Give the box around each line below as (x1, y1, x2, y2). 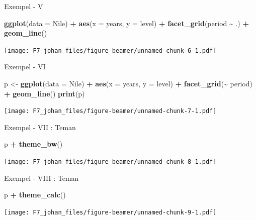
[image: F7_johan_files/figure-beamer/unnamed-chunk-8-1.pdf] (4, 158, 217, 166)
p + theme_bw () (4, 139, 63, 149)
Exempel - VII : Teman (4, 122, 76, 132)
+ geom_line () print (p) (4, 88, 85, 98)
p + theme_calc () (4, 189, 66, 200)
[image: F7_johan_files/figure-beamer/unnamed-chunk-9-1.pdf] (4, 208, 217, 216)
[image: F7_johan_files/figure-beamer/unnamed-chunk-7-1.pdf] (4, 107, 217, 115)
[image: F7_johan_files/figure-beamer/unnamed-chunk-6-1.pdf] (4, 47, 217, 54)
